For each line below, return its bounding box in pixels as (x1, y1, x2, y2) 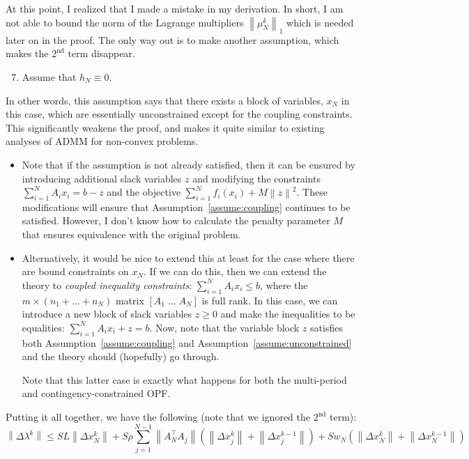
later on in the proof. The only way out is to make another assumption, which (6, 32, 339, 47)
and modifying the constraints (192, 171, 321, 185)
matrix (115, 293, 144, 307)
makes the (6, 46, 49, 61)
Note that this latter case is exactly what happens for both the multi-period (22, 372, 347, 387)
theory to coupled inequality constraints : (22, 277, 192, 292)
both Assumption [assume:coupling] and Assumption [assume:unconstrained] (22, 335, 352, 350)
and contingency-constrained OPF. (22, 386, 171, 400)
